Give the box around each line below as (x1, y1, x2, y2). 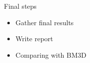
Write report (15, 33, 53, 44)
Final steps (4, 1, 37, 11)
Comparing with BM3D (15, 49, 87, 60)
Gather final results (15, 17, 74, 27)
